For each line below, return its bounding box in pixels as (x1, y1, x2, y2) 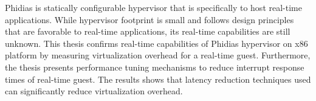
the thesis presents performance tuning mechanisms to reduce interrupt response (5, 60, 304, 73)
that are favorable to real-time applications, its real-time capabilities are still (5, 25, 290, 38)
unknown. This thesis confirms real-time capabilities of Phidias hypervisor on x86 (5, 37, 308, 49)
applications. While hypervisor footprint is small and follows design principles (5, 13, 294, 26)
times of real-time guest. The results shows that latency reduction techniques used (5, 72, 311, 85)
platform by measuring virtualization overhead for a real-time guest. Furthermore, (5, 49, 311, 61)
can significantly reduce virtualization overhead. (5, 85, 183, 97)
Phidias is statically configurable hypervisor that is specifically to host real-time (5, 1, 302, 13)
